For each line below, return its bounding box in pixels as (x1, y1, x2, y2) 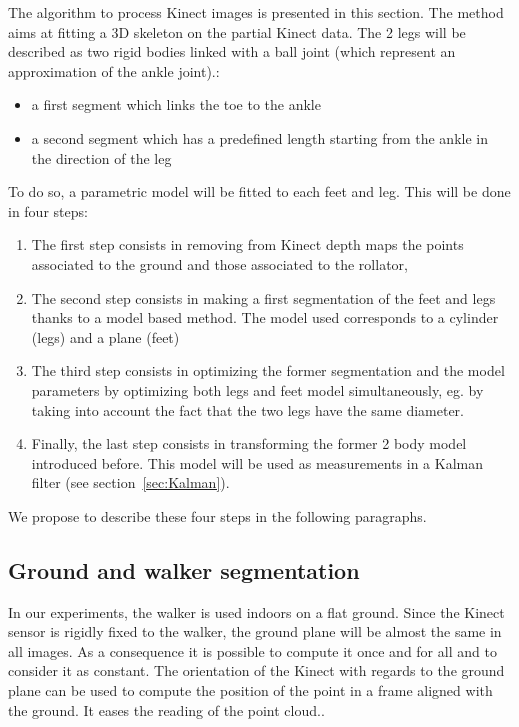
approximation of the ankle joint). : (8, 60, 220, 81)
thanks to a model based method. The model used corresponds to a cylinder (31, 307, 499, 328)
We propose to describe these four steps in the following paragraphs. (8, 505, 427, 526)
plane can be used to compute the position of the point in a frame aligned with (8, 680, 493, 701)
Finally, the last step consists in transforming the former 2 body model (31, 433, 467, 454)
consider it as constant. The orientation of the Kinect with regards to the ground (8, 660, 505, 681)
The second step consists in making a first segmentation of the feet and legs (31, 287, 496, 308)
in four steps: (8, 200, 88, 221)
